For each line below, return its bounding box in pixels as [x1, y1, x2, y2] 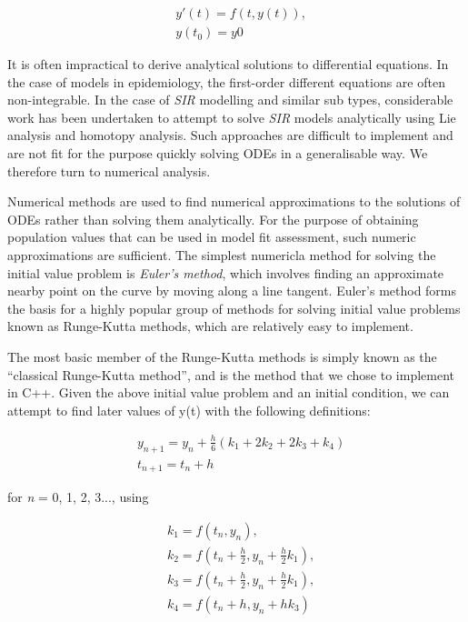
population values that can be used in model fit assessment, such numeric [7, 227, 416, 246]
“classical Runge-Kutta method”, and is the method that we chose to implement [7, 365, 455, 384]
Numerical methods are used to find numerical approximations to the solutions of [7, 192, 461, 211]
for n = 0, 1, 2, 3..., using [7, 487, 149, 507]
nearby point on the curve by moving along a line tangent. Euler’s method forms [7, 281, 457, 300]
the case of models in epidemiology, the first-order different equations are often [7, 72, 445, 91]
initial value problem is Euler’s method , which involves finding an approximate [7, 263, 444, 282]
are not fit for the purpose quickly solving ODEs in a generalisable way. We [7, 144, 428, 163]
